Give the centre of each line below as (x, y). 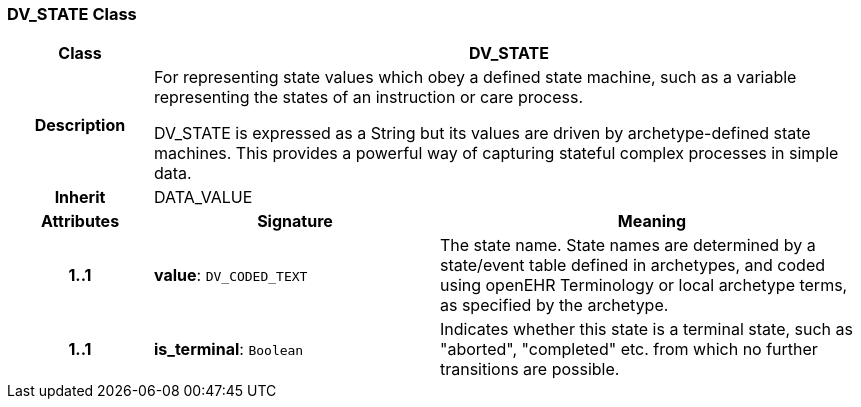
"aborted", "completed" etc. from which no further (628, 349)
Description (80, 125)
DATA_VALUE (203, 197)
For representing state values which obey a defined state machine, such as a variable (475, 77)
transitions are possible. (529, 369)
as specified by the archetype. (554, 305)
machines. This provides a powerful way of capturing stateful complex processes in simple (496, 153)
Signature (295, 221)
